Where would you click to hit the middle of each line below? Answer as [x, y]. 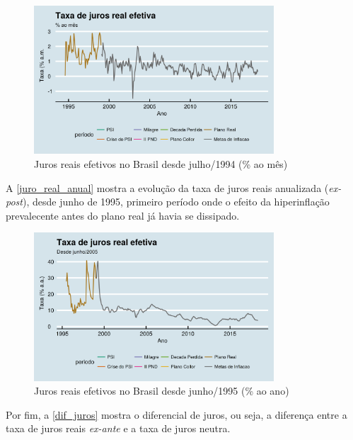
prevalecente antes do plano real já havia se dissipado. [123, 215]
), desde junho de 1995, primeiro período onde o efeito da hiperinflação [176, 202]
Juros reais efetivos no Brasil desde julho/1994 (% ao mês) [161, 163]
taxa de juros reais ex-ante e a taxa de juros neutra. [118, 428]
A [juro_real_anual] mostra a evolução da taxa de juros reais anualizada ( [167, 187]
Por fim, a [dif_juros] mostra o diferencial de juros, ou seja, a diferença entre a [176, 414]
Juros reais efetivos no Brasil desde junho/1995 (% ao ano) [162, 391]
